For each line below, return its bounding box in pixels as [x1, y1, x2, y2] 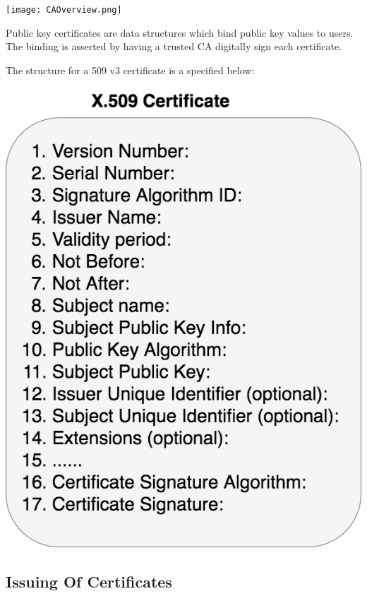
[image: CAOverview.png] [6, 5, 122, 15]
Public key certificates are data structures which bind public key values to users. [6, 25, 354, 40]
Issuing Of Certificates [6, 570, 172, 592]
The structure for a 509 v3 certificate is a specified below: [6, 62, 255, 77]
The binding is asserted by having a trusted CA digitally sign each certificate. [6, 39, 342, 54]
